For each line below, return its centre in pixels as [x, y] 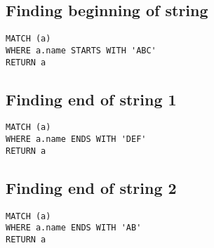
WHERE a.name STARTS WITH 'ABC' [81, 50]
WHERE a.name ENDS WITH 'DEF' [76, 139]
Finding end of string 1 [91, 99]
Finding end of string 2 [91, 187]
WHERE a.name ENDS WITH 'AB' [74, 228]
